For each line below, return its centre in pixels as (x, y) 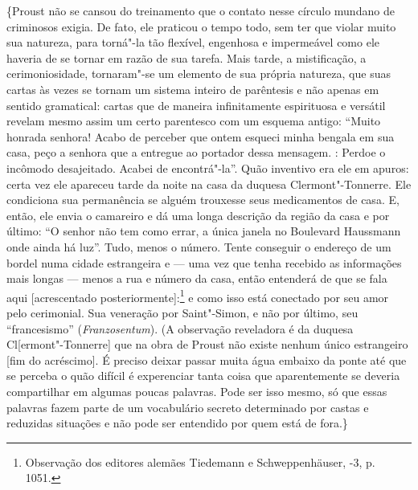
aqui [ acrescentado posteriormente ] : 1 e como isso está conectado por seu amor (198, 296)
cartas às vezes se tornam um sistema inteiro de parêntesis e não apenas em (193, 89)
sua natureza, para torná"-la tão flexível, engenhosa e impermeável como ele (193, 42)
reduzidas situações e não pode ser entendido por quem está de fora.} (177, 423)
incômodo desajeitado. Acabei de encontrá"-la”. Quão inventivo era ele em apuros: (208, 167)
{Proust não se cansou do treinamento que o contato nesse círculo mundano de (201, 10)
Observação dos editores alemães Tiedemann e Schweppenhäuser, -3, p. (200, 461)
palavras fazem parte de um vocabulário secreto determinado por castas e (188, 407)
